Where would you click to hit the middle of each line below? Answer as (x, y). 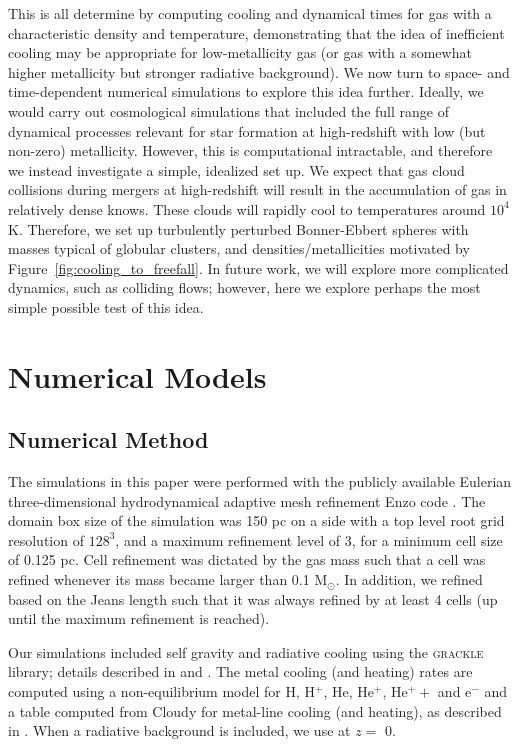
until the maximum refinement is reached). (139, 618)
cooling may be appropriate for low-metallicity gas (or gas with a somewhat (240, 52)
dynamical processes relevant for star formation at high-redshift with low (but (247, 130)
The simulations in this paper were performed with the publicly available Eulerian (260, 481)
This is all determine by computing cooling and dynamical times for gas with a (250, 13)
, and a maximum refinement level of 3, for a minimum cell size (309, 539)
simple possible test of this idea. (106, 306)
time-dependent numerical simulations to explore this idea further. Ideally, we (246, 91)
